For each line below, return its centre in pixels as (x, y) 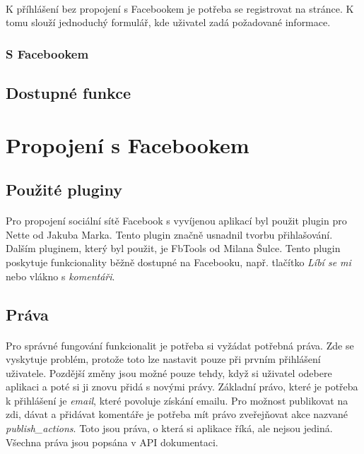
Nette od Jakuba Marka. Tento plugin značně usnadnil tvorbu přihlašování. (169, 234)
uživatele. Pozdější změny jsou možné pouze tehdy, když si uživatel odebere (169, 372)
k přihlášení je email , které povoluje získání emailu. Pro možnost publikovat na (177, 400)
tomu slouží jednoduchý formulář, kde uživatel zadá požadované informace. (168, 22)
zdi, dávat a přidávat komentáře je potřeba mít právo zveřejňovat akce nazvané (177, 414)
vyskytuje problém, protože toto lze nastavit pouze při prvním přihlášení (163, 359)
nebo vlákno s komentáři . (60, 276)
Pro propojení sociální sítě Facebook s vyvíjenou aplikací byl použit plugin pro (176, 221)
